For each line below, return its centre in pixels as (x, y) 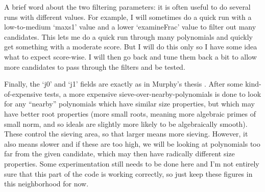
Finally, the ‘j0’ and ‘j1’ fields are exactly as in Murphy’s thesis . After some (124, 84)
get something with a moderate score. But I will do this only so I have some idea (131, 47)
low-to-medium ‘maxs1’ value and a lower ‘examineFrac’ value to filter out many (130, 27)
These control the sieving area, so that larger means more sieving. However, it (126, 134)
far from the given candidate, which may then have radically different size (119, 154)
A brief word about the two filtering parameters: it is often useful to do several (127, 7)
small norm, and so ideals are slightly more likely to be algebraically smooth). (126, 124)
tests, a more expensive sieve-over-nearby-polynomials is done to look (153, 93)
